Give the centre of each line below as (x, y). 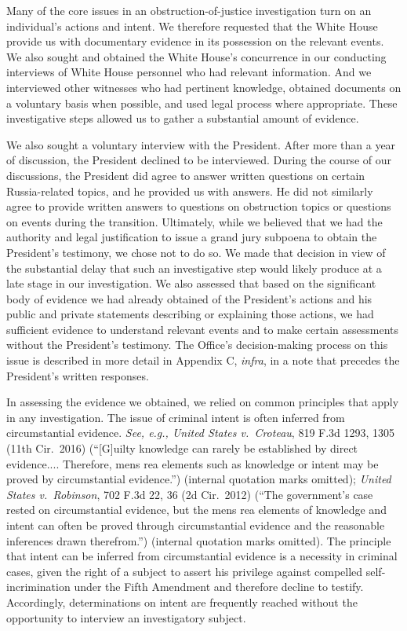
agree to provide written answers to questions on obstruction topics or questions (199, 206)
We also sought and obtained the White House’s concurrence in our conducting (196, 56)
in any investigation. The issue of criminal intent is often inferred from (176, 417)
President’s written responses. (78, 375)
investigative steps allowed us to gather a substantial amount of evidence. (183, 118)
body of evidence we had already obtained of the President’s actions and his (189, 298)
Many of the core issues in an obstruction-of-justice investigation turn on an (189, 10)
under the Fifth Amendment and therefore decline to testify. (219, 587)
